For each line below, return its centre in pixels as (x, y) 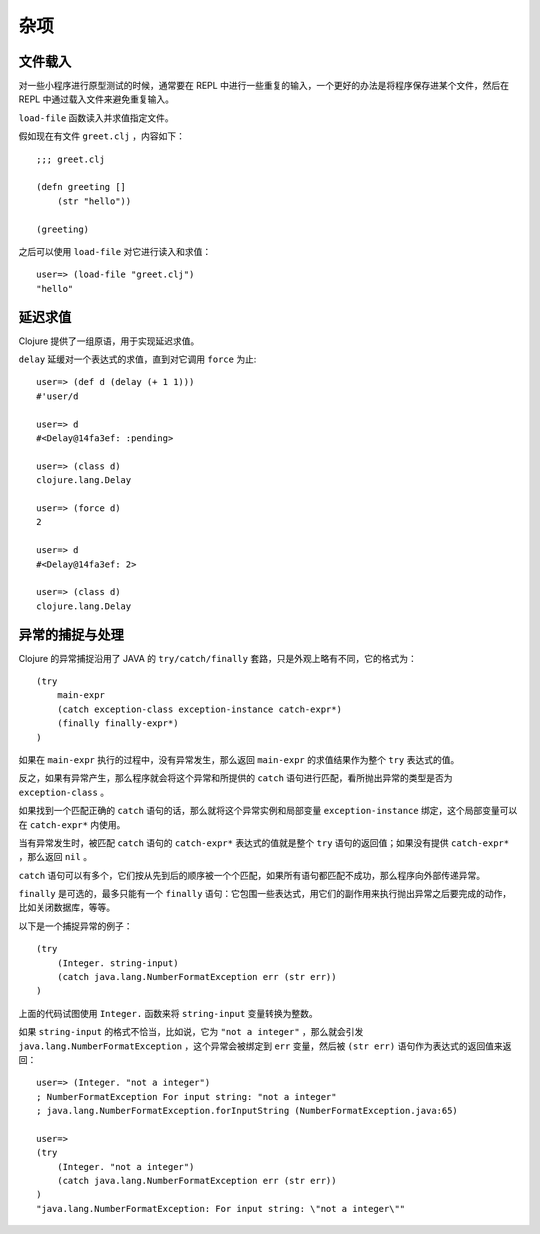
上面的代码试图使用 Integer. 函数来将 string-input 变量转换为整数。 (168, 1013)
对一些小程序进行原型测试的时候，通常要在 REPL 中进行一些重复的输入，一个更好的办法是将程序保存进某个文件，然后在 (264, 86)
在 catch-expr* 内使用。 (72, 824)
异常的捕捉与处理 (71, 634)
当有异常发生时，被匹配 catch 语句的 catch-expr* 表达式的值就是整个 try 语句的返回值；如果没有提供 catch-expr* (264, 842)
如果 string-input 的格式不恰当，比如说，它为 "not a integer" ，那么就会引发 (191, 1032)
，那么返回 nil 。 (55, 857)
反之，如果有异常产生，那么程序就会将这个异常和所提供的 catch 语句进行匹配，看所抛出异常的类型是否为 (236, 778)
